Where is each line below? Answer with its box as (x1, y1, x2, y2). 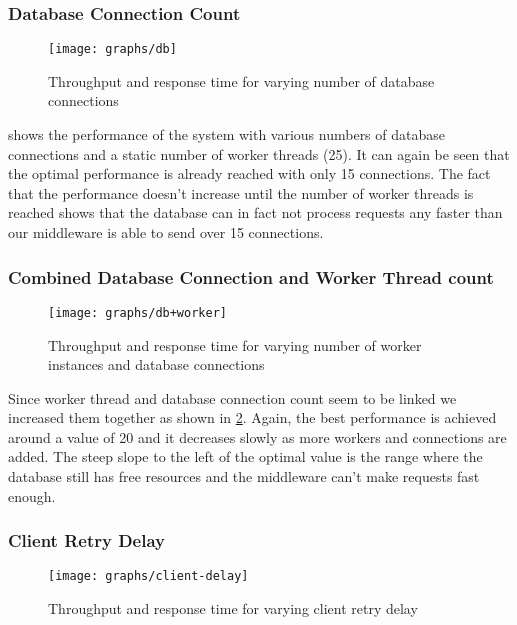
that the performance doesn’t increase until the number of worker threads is (8, 182, 474, 203)
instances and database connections (48, 354, 265, 375)
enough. (8, 485, 56, 506)
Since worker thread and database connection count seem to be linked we (8, 387, 457, 408)
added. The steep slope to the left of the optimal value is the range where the (8, 446, 483, 467)
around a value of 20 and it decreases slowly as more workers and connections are (8, 426, 507, 447)
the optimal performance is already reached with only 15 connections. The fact (8, 163, 491, 184)
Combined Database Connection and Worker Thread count (8, 264, 494, 289)
